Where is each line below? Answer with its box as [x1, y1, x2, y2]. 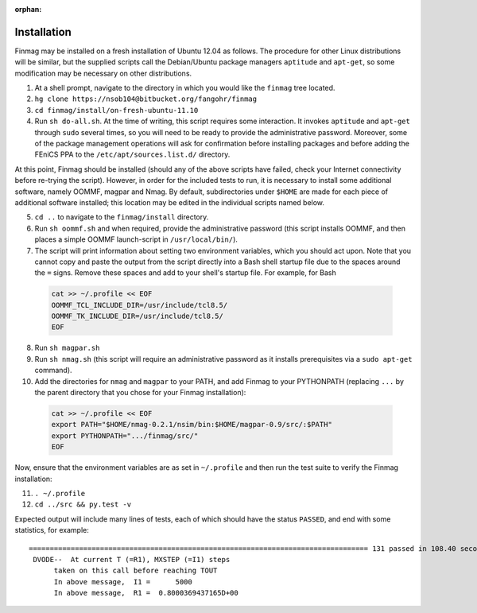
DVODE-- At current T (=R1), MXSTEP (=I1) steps [33, 555, 231, 564]
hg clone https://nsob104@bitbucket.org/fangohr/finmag [34, 95, 258, 103]
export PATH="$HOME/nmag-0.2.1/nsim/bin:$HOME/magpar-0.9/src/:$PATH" [51, 420, 333, 429]
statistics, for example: [14, 526, 89, 535]
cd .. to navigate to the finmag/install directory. [34, 212, 209, 222]
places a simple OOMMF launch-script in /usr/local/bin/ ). [34, 235, 238, 244]
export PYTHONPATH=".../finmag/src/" [51, 431, 199, 440]
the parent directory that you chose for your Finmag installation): [34, 388, 246, 398]
